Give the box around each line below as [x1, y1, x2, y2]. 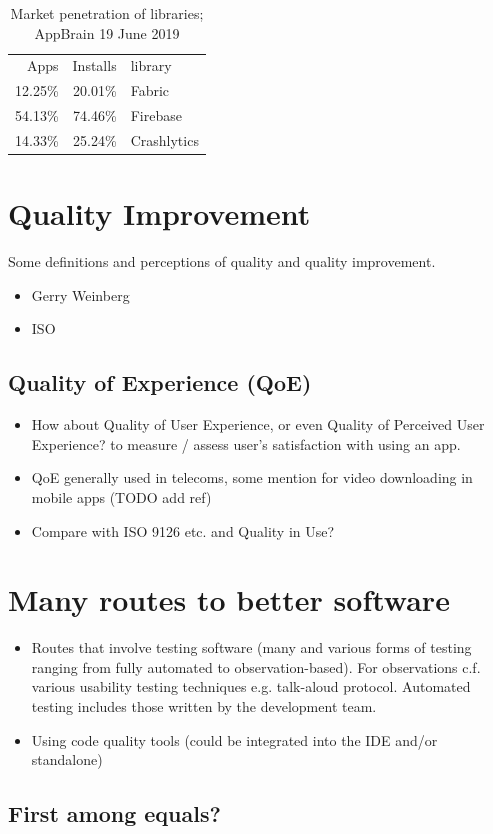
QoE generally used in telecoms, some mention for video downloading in [31, 467, 473, 488]
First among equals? [8, 798, 221, 829]
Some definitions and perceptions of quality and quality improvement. [8, 251, 436, 272]
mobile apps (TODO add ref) [31, 486, 212, 507]
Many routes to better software [8, 579, 450, 620]
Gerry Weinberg [31, 284, 130, 305]
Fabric [130, 80, 170, 101]
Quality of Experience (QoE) [8, 367, 312, 398]
